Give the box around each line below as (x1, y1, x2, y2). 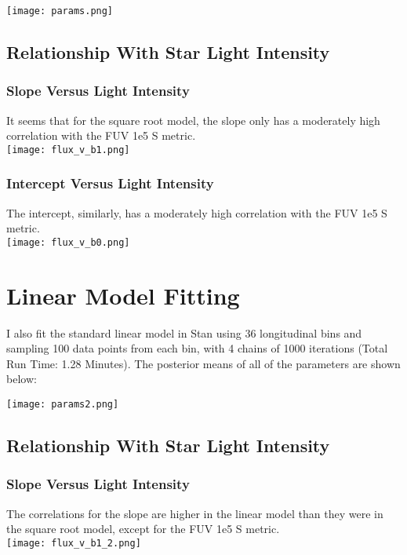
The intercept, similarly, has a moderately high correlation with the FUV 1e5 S (6, 204, 387, 221)
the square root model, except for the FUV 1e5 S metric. (6, 520, 280, 537)
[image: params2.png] (6, 399, 119, 411)
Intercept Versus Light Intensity (6, 173, 214, 193)
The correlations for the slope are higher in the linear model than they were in (6, 505, 383, 521)
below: (6, 371, 37, 387)
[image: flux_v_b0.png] (6, 236, 130, 248)
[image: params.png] (6, 5, 114, 16)
